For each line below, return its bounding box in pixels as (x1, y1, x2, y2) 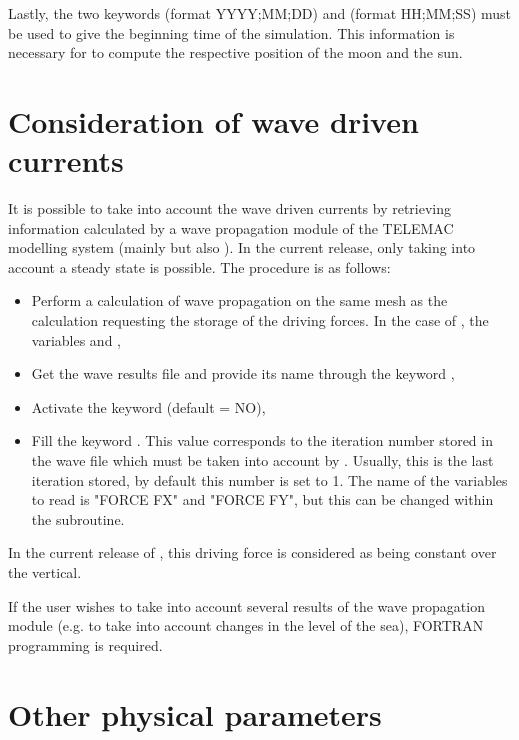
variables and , (31, 329, 121, 350)
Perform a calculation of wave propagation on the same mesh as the (31, 290, 448, 311)
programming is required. (8, 634, 163, 655)
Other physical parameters (8, 693, 382, 734)
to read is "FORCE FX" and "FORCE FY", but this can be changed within (31, 489, 494, 510)
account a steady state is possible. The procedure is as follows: (8, 256, 391, 277)
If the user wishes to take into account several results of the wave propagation (8, 595, 485, 616)
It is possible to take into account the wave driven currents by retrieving (8, 198, 452, 219)
